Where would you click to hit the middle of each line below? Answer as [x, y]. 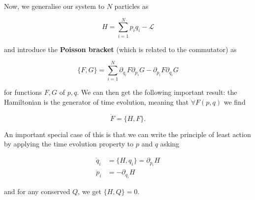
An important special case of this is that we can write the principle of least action [127, 134]
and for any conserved [37, 191]
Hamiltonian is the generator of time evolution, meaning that [96, 102]
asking [170, 144]
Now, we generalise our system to [54, 6]
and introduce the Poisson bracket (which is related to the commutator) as [120, 49]
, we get [90, 191]
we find [235, 102]
